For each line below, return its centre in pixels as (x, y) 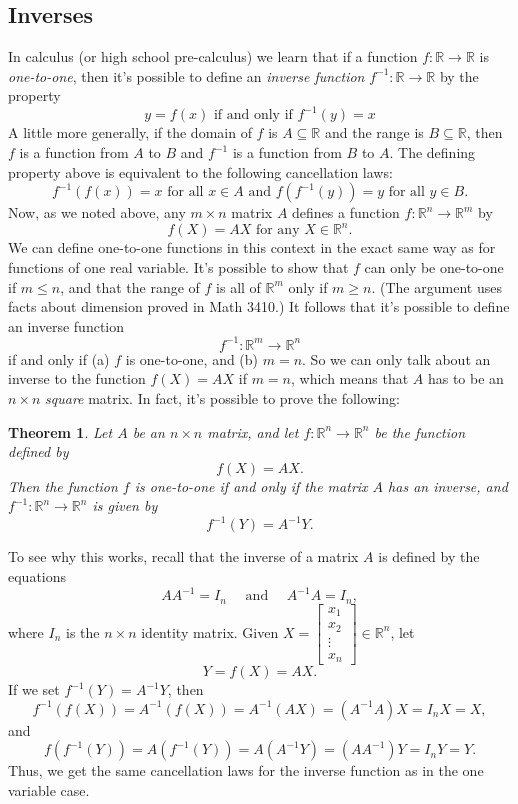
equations (37, 576)
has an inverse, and (448, 485)
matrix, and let (253, 431)
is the (82, 631)
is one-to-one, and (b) (192, 358)
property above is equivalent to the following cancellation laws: (200, 171)
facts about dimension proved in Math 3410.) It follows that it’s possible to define (259, 306)
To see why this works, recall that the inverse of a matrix (183, 556)
